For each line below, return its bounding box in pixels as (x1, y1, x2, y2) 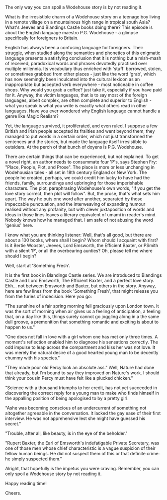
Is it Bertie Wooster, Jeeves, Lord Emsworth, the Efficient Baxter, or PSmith (5, 243, 158, 248)
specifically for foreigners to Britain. (5, 35, 79, 41)
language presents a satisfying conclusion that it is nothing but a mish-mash (5, 55, 162, 61)
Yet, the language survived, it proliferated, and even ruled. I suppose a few (5, 123, 158, 129)
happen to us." (5, 324, 35, 330)
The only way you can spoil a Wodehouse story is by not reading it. (5, 4, 143, 10)
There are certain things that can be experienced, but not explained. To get (5, 154, 159, 160)
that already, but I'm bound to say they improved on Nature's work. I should (5, 370, 160, 376)
